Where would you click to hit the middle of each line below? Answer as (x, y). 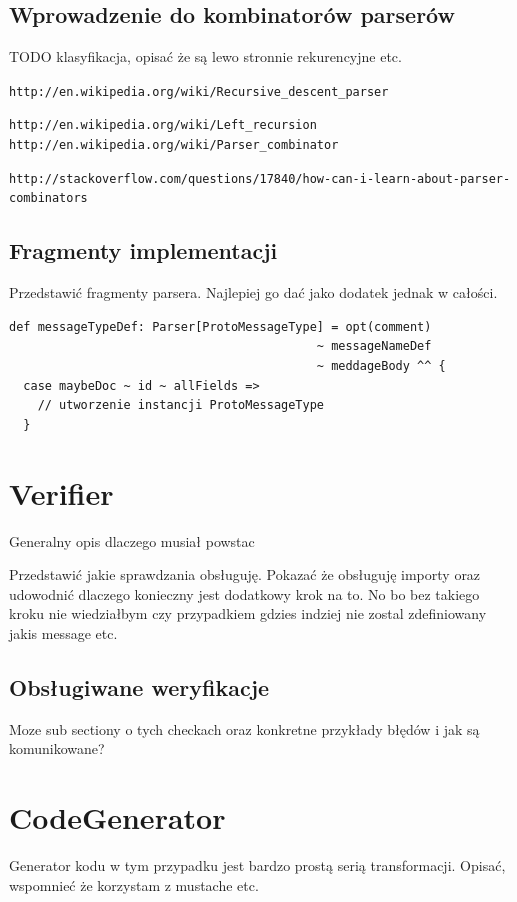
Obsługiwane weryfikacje (139, 686)
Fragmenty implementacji (143, 250)
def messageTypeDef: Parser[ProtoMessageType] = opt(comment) (220, 326)
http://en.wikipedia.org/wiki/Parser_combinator (174, 145)
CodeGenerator (117, 817)
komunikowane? (57, 748)
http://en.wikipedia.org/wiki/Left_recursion (163, 125)
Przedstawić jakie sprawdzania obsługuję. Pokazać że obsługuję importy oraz (245, 574)
